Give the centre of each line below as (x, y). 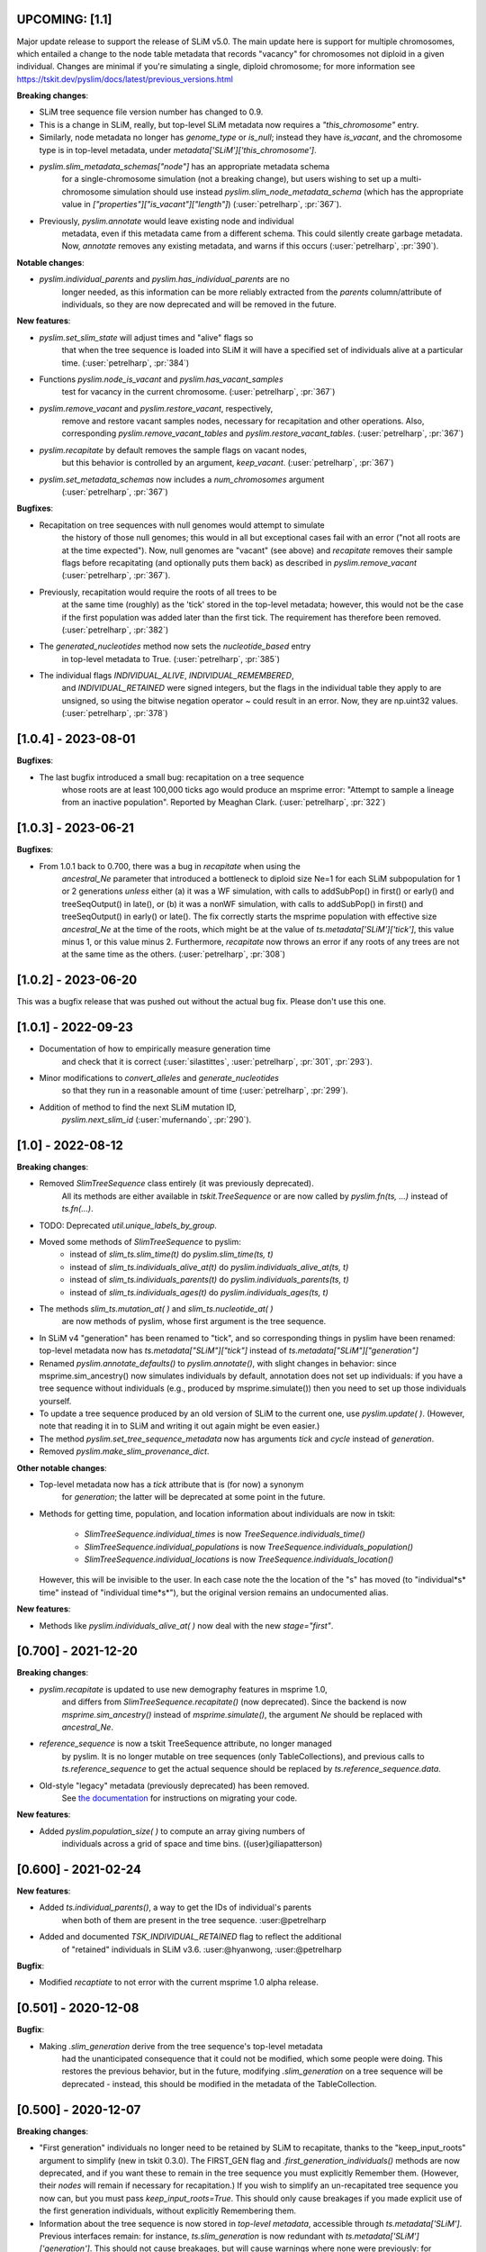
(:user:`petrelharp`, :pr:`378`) (115, 713)
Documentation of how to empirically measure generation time (155, 1049)
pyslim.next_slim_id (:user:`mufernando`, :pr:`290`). (157, 1120)
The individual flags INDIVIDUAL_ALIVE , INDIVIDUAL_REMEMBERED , (166, 676)
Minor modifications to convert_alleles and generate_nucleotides (159, 1077)
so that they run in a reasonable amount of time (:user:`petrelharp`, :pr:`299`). (205, 1091)
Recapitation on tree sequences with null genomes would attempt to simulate (182, 525)
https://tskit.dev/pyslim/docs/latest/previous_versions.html (125, 79)
